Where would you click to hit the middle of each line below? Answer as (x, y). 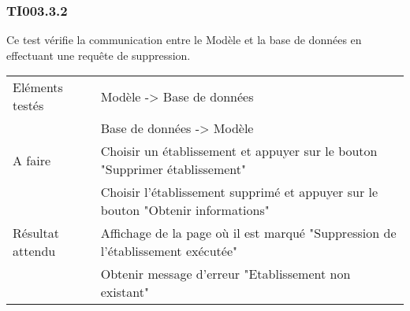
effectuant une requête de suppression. (99, 55)
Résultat (36, 233)
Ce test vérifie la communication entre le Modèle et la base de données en (184, 40)
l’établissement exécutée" (169, 251)
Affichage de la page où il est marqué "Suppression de (248, 233)
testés (28, 106)
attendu (34, 251)
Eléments (38, 87)
